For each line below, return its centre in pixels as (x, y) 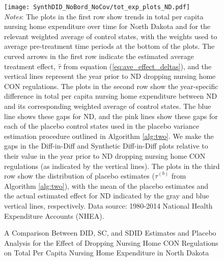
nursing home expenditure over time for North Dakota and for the (107, 26)
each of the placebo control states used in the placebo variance (102, 126)
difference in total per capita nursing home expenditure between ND (111, 96)
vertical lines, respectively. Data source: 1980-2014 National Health (108, 205)
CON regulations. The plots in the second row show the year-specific (111, 86)
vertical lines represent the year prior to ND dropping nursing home (110, 76)
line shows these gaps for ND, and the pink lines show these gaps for (111, 116)
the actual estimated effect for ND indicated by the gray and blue (107, 196)
